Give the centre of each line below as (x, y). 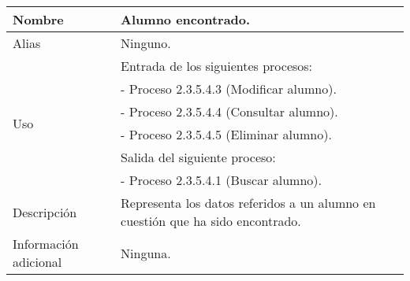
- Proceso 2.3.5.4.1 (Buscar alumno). (222, 180)
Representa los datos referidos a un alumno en (248, 203)
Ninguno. (146, 43)
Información (46, 244)
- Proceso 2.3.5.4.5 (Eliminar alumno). (226, 134)
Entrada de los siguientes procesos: (217, 66)
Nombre (38, 19)
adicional (37, 262)
